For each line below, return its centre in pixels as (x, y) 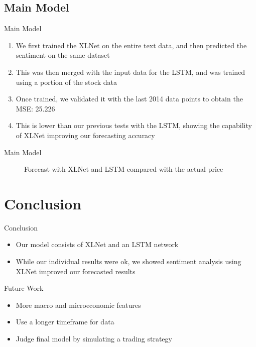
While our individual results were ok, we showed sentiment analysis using (129, 261)
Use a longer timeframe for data (65, 322)
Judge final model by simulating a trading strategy (94, 339)
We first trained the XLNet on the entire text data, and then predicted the (131, 45)
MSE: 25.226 (35, 108)
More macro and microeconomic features (78, 305)
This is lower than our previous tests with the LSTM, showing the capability (134, 125)
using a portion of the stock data (67, 82)
